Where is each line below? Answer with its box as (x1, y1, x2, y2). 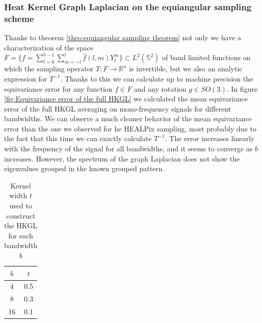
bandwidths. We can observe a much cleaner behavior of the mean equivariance (4, 113, 252, 124)
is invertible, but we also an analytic (129, 63, 243, 74)
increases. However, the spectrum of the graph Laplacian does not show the (4, 153, 240, 164)
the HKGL (4, 220, 38, 231)
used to (9, 200, 32, 211)
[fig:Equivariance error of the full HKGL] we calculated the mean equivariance (4, 93, 248, 104)
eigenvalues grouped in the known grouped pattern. (4, 163, 165, 174)
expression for (4, 73, 47, 84)
